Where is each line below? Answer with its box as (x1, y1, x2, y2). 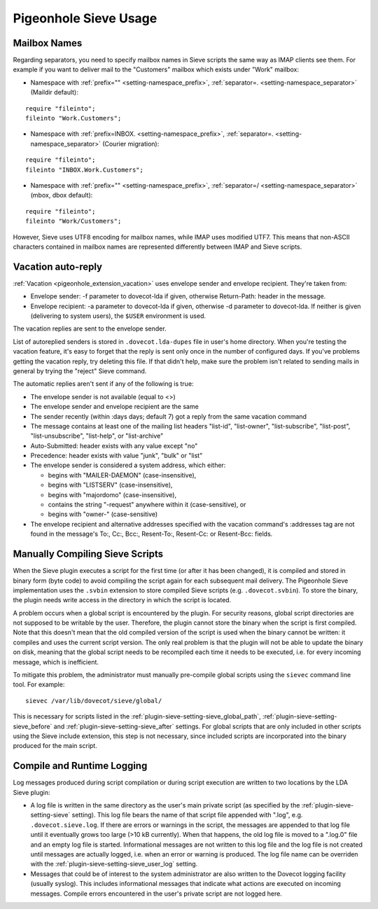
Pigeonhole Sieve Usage (13, 11, 157, 26)
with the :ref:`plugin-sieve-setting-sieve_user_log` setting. (30, 860, 198, 868)
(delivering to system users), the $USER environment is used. (30, 312, 206, 320)
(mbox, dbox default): (30, 191, 93, 200)
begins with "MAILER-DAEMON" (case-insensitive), (48, 471, 197, 479)
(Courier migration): (102, 139, 160, 148)
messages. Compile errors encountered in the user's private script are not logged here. (30, 889, 283, 898)
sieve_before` (13, 722, 52, 730)
